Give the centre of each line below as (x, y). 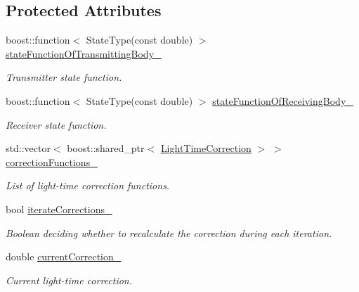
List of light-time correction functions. (88, 185)
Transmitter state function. (64, 77)
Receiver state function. (56, 124)
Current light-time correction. (69, 280)
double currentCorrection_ (64, 256)
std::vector (28, 148)
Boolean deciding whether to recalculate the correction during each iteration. (169, 233)
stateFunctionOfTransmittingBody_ (84, 53)
